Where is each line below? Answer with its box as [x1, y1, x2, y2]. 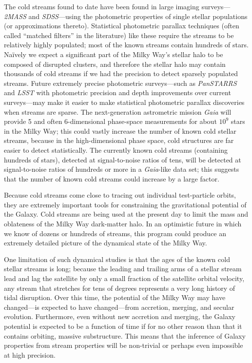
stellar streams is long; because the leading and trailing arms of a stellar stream [4, 263, 242, 274]
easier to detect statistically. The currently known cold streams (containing [4, 144, 228, 155]
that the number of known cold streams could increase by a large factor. [4, 173, 219, 183]
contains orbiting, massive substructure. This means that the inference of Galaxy [4, 330, 246, 341]
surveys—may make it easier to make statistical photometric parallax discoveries [4, 97, 245, 107]
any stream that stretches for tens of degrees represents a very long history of [4, 282, 235, 293]
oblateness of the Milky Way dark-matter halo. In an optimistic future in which [4, 219, 242, 229]
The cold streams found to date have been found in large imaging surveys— [4, 1, 231, 11]
